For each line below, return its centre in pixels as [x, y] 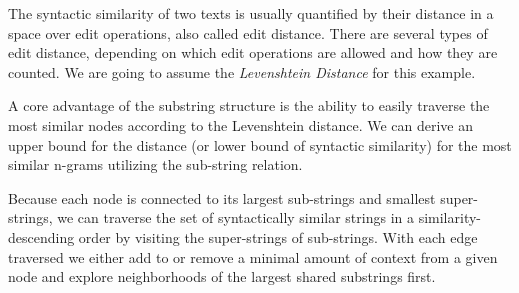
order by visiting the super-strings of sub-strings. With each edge [278, 236]
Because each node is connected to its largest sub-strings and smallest [222, 197]
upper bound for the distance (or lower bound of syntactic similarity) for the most [260, 144]
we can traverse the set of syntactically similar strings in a [235, 217]
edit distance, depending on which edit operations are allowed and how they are [253, 52]
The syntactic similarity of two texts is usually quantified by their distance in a [251, 13]
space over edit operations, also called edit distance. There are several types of [248, 32]
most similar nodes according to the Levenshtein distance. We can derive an [240, 124]
